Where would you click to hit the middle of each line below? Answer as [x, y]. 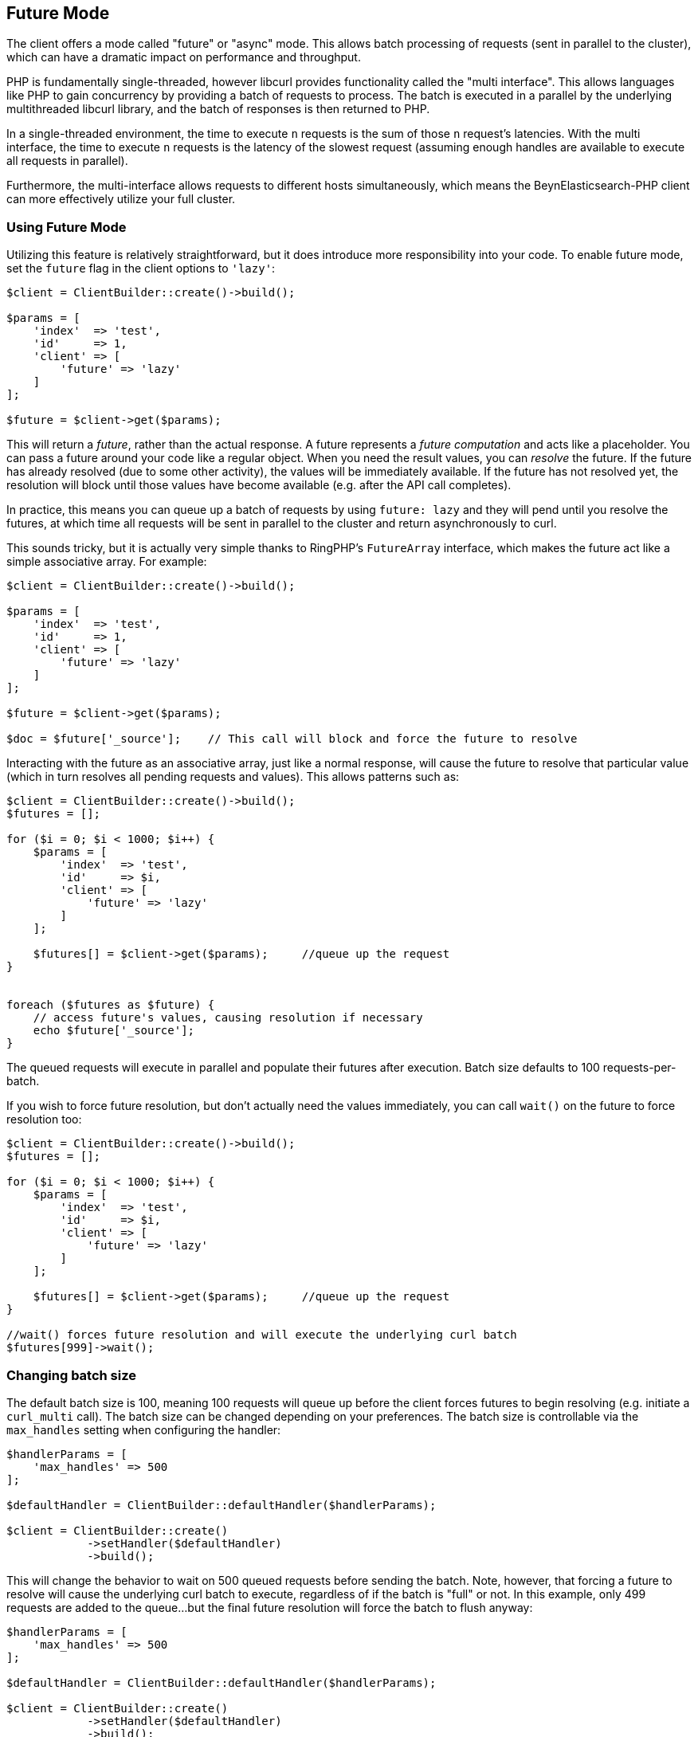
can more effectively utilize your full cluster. [121, 199]
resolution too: [44, 1119]
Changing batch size [72, 1375]
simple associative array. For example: [107, 562]
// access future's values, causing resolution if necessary [228, 1018]
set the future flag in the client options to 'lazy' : [141, 269]
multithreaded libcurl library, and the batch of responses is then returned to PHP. [218, 109]
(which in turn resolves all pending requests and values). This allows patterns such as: [233, 777]
